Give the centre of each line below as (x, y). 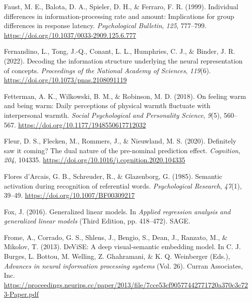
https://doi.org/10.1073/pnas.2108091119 (65, 80)
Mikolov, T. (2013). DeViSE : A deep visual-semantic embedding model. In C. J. (122, 246)
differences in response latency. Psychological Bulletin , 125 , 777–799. (105, 25)
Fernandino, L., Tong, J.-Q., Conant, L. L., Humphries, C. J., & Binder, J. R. (120, 51)
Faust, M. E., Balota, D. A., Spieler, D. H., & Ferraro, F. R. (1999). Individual (121, 6)
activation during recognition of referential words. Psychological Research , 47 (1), (123, 185)
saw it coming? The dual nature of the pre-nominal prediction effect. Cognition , (122, 150)
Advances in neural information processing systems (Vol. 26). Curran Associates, (124, 265)
